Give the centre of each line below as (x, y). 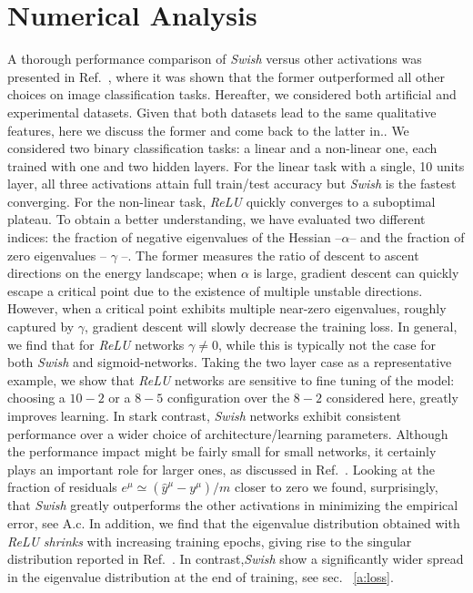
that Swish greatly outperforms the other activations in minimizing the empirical (233, 505)
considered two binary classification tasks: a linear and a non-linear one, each (222, 148)
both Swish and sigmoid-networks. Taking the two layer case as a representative (230, 362)
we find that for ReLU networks (96, 344)
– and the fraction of (407, 237)
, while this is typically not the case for (327, 344)
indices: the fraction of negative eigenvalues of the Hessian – (175, 237)
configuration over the (228, 398)
